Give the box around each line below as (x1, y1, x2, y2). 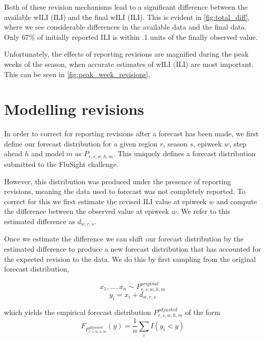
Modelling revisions (4, 99, 144, 119)
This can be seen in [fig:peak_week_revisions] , (4, 68, 150, 79)
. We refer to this (176, 206, 230, 216)
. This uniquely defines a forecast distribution (113, 148, 256, 159)
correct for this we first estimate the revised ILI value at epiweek (4, 196, 207, 206)
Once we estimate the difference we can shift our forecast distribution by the (4, 233, 244, 244)
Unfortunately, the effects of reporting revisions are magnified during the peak (4, 48, 249, 59)
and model (31, 148, 64, 159)
